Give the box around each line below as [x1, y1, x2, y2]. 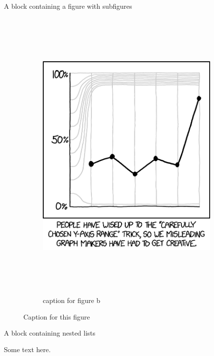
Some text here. [4, 344, 51, 354]
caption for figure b [43, 295, 100, 305]
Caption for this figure [23, 311, 90, 321]
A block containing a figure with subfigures [4, 1, 132, 11]
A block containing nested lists [4, 328, 96, 338]
